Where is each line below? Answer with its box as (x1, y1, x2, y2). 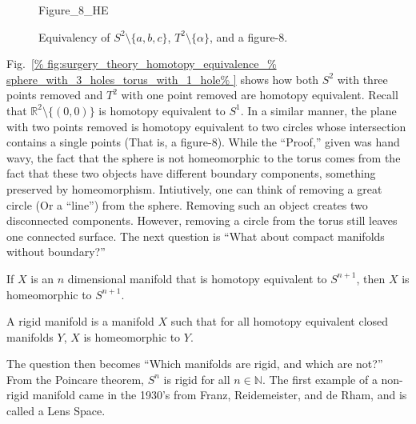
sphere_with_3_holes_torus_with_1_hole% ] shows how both (6, 70, 319, 87)
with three (337, 70, 388, 87)
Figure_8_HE (38, 2, 109, 18)
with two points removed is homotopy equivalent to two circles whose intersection (6, 118, 406, 134)
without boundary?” (6, 243, 106, 260)
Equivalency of (38, 28, 110, 45)
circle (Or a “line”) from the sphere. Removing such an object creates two (6, 196, 368, 213)
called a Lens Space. (6, 402, 106, 419)
